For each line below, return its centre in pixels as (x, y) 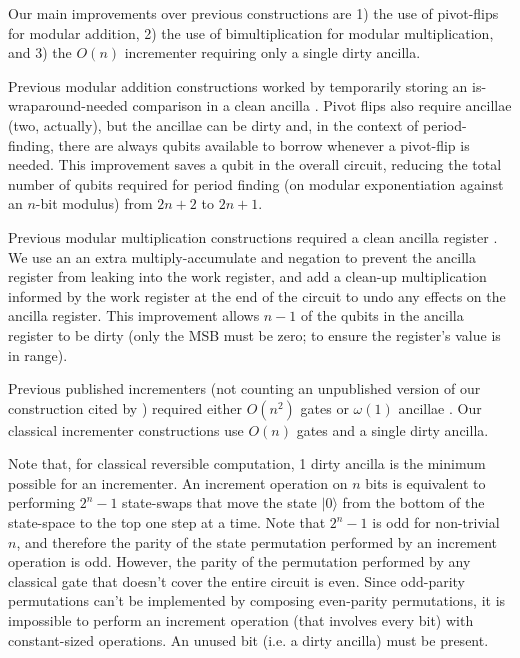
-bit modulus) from (94, 203)
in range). (38, 354)
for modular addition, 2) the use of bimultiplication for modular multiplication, (251, 32)
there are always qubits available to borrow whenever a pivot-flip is (264, 144)
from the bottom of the (413, 502)
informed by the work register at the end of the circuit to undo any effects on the (257, 295)
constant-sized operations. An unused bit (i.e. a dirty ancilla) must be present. (248, 639)
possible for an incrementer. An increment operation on (178, 482)
